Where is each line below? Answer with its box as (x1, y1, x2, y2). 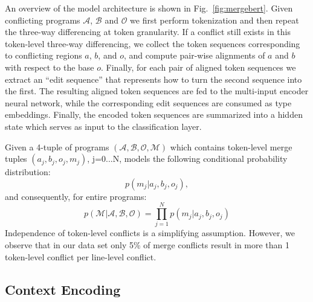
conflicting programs (5, 13, 80, 26)
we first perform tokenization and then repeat (130, 13, 299, 26)
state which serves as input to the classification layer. (5, 120, 202, 132)
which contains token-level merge (170, 140, 292, 153)
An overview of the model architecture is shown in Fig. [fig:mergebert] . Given (5, 2, 293, 14)
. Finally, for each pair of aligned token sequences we (101, 60, 296, 73)
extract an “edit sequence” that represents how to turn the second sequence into (5, 72, 302, 85)
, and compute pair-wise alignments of (123, 49, 265, 62)
